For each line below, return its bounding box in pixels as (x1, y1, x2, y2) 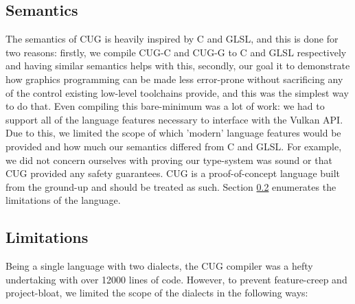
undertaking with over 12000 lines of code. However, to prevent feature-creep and (5, 272, 347, 286)
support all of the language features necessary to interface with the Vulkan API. (5, 112, 343, 126)
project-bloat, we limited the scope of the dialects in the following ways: (5, 285, 308, 300)
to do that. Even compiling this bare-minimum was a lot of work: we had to (5, 99, 325, 113)
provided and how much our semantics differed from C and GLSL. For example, (5, 139, 342, 153)
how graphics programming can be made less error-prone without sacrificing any (5, 71, 343, 86)
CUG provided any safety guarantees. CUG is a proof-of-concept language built (5, 166, 341, 180)
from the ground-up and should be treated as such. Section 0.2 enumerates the (5, 179, 336, 194)
